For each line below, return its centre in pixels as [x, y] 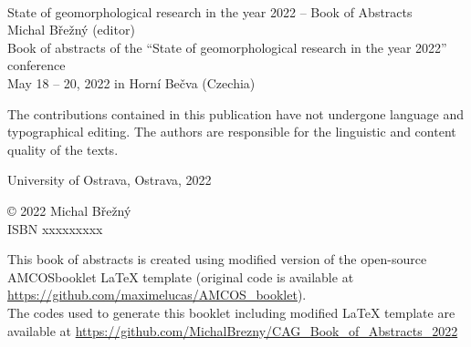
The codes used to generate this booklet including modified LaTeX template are [231, 312]
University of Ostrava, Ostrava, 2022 [110, 180]
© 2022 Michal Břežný [69, 210]
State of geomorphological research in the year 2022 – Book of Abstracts [210, 11]
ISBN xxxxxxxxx [55, 228]
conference [37, 65]
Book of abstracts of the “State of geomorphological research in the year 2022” [227, 47]
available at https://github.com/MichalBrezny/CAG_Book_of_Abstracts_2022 [233, 330]
